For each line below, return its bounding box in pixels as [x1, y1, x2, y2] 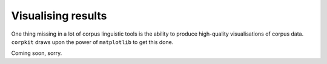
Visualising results [11, 9, 107, 22]
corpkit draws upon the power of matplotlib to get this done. [11, 38, 174, 45]
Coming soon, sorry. [11, 50, 62, 57]
